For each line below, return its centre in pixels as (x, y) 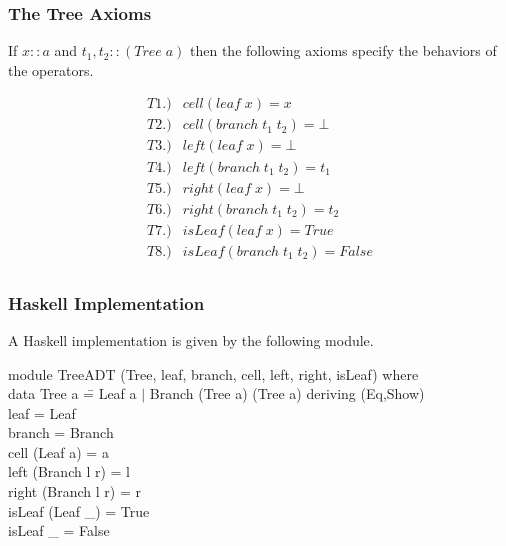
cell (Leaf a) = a (58, 451)
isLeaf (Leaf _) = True (79, 510)
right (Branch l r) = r (74, 491)
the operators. (51, 69)
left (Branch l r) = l (69, 471)
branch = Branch (61, 432)
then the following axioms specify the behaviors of (343, 50)
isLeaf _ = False (59, 530)
